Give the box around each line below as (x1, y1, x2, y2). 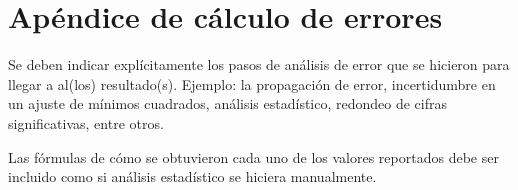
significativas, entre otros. (8, 112, 164, 133)
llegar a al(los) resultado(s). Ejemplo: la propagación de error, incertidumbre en (8, 73, 496, 94)
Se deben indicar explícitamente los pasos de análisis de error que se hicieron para (8, 54, 510, 75)
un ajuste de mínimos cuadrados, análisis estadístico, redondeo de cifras (8, 93, 448, 114)
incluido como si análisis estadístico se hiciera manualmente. (8, 166, 377, 187)
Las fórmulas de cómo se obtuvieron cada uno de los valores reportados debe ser (8, 146, 499, 167)
